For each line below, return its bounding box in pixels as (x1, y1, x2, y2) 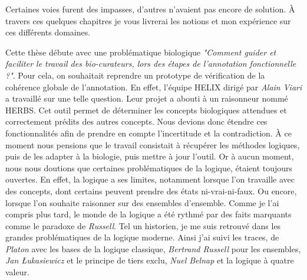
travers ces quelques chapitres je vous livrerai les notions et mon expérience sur (5, 14, 291, 27)
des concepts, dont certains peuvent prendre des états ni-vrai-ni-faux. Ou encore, (5, 184, 297, 197)
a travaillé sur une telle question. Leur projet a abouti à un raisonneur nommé (5, 92, 288, 105)
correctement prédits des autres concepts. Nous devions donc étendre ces (5, 115, 268, 128)
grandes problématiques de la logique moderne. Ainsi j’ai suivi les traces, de (5, 231, 279, 243)
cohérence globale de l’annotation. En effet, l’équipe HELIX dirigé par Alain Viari (5, 80, 302, 93)
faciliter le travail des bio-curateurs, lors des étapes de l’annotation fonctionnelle (5, 57, 296, 70)
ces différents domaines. (5, 26, 91, 38)
